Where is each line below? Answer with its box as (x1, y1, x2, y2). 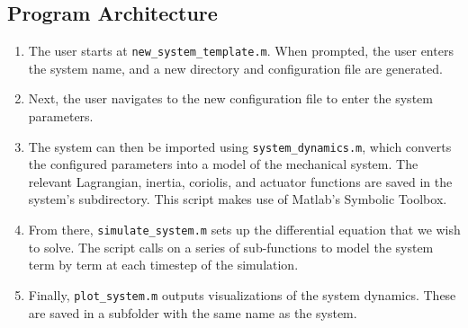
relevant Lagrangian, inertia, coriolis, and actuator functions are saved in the (28, 172, 453, 191)
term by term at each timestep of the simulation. (28, 255, 299, 274)
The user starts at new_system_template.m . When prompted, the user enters (28, 41, 454, 60)
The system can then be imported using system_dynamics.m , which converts (28, 137, 452, 155)
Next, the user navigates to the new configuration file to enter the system (28, 89, 433, 108)
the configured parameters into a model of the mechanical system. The (28, 155, 418, 173)
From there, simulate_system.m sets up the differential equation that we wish (28, 220, 461, 239)
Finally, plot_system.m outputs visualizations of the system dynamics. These (28, 285, 456, 304)
